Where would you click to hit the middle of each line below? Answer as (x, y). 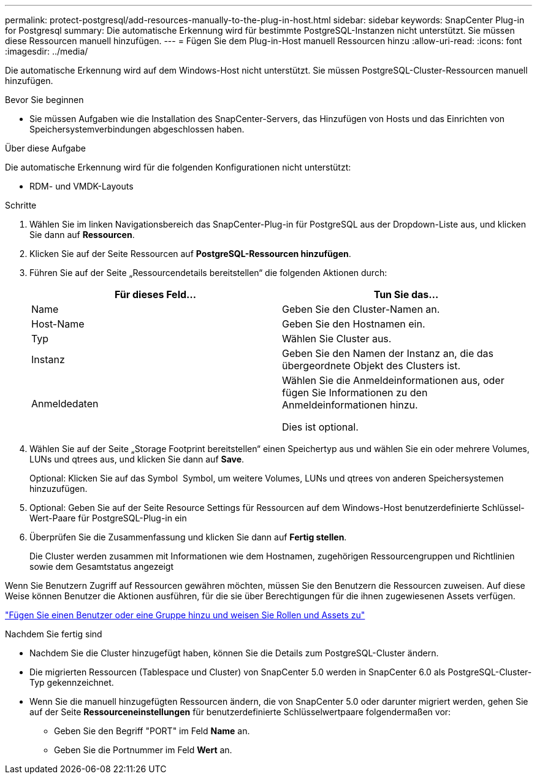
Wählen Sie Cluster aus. (337, 339)
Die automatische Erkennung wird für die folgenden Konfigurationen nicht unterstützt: (178, 167)
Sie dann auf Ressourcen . (82, 235)
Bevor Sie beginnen (44, 100)
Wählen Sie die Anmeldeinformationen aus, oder (393, 380)
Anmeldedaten (65, 404)
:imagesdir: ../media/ (47, 51)
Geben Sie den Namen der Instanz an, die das (388, 353)
